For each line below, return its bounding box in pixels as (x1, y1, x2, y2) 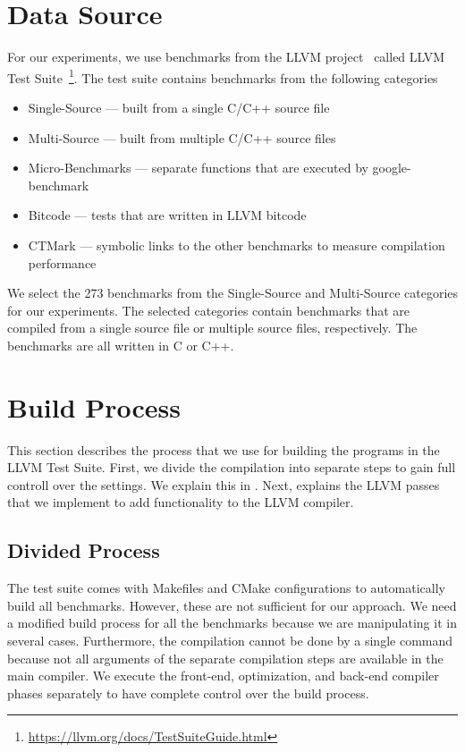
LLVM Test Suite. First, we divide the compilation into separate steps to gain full (7, 458, 456, 477)
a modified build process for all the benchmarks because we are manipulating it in (7, 613, 457, 632)
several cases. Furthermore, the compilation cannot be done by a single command (7, 630, 453, 649)
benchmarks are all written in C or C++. (7, 335, 234, 354)
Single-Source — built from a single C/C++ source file (28, 97, 330, 116)
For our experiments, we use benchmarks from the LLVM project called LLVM (7, 47, 445, 66)
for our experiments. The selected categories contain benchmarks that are (7, 300, 410, 319)
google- (372, 158, 411, 177)
